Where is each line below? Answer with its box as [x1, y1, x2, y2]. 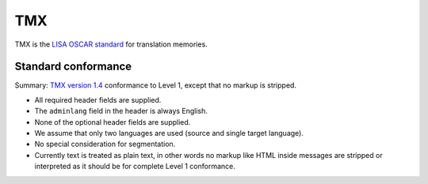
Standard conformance [14, 60, 132, 73]
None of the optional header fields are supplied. [34, 117, 191, 126]
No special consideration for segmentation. [34, 139, 176, 149]
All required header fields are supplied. [34, 95, 162, 104]
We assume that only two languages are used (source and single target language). [34, 129, 304, 138]
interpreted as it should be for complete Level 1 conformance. [34, 162, 235, 171]
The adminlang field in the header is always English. [34, 107, 208, 116]
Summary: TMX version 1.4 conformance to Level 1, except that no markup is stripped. [14, 81, 297, 90]
